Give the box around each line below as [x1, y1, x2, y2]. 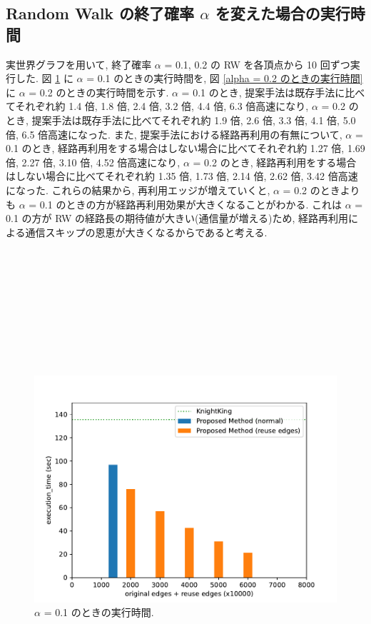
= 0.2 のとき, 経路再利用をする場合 [193, 154, 357, 169]
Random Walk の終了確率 [6, 2, 195, 24]
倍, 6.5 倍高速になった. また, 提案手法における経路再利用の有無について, [6, 126, 342, 141]
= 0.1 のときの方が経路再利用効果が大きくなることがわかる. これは [29, 196, 342, 211]
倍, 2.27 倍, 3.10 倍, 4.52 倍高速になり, [6, 154, 181, 169]
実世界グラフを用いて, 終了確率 [6, 56, 152, 71]
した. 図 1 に [15, 71, 73, 86]
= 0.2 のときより [283, 182, 360, 197]
